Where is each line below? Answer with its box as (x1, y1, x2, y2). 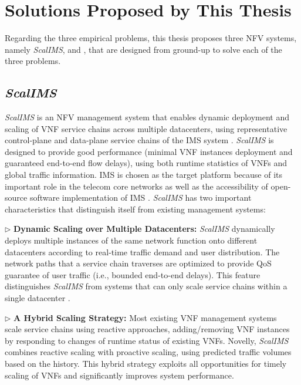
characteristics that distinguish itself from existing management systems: (5, 202, 266, 215)
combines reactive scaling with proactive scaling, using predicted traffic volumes (5, 346, 292, 358)
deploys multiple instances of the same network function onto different (5, 234, 258, 246)
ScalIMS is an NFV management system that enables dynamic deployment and (5, 111, 290, 123)
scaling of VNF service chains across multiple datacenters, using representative (5, 122, 288, 134)
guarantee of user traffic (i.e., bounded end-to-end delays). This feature (5, 268, 261, 281)
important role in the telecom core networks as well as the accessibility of (5, 180, 268, 192)
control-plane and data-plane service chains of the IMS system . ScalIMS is (5, 134, 274, 146)
